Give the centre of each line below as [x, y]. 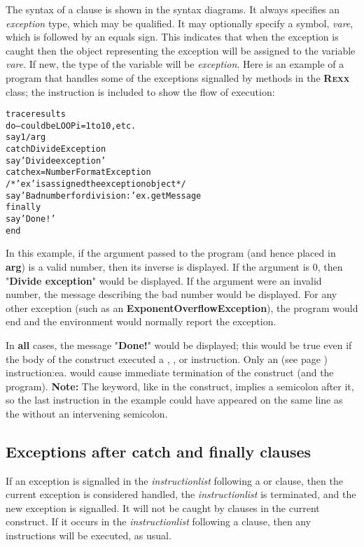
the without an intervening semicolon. [87, 413]
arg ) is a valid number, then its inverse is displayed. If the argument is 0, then [174, 266]
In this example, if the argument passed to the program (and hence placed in [171, 253]
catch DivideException [56, 149]
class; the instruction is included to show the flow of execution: [140, 91]
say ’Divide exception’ [56, 161]
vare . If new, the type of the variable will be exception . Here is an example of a [175, 64]
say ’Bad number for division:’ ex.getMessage [104, 196]
